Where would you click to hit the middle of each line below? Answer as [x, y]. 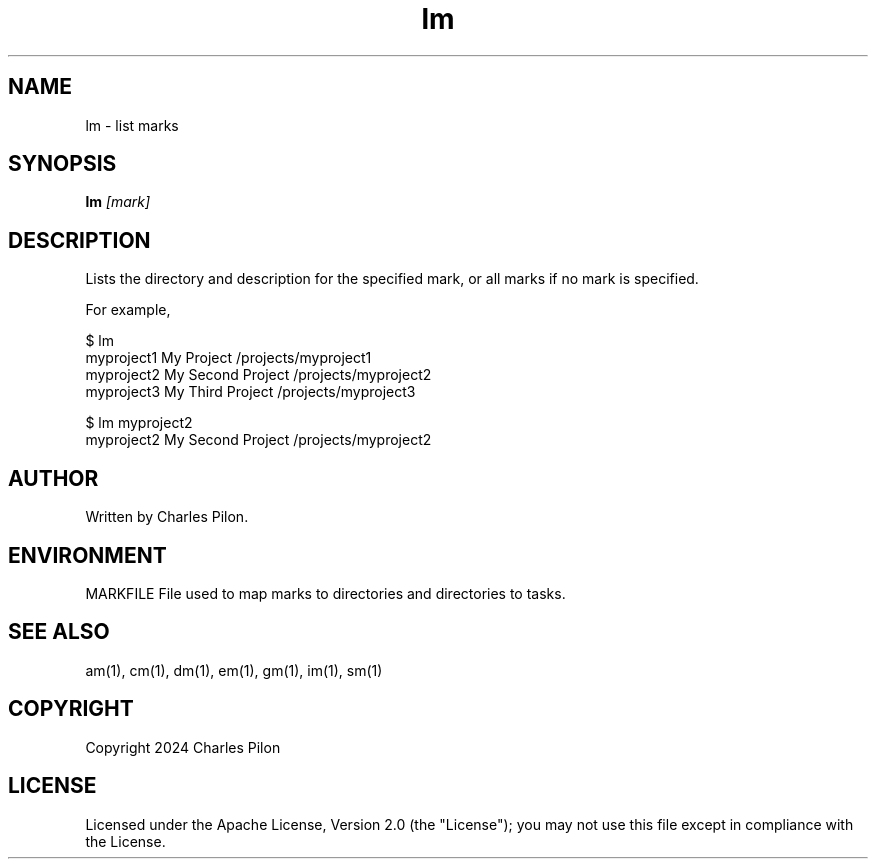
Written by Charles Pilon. [167, 517]
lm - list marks [132, 125]
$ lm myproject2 [139, 423]
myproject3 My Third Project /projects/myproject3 [250, 392]
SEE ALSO [59, 632]
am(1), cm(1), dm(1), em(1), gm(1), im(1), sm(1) [234, 670]
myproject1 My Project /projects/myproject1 [228, 358]
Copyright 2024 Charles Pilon [183, 747]
